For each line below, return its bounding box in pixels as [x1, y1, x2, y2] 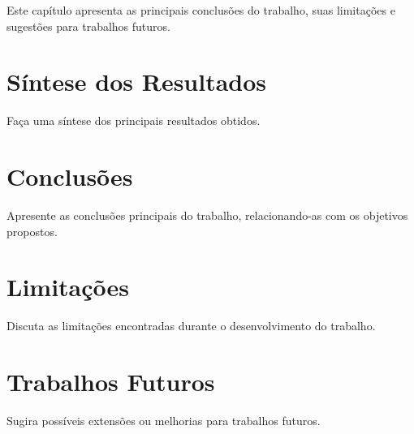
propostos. [6, 222, 58, 239]
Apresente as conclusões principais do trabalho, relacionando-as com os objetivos [6, 207, 408, 224]
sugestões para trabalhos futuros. [6, 17, 170, 34]
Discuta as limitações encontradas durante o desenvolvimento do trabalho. [6, 317, 376, 334]
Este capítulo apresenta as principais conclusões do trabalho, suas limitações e [6, 2, 395, 18]
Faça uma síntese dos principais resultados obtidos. [6, 112, 261, 129]
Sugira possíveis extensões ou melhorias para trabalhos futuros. [6, 412, 321, 429]
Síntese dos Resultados [6, 65, 267, 98]
